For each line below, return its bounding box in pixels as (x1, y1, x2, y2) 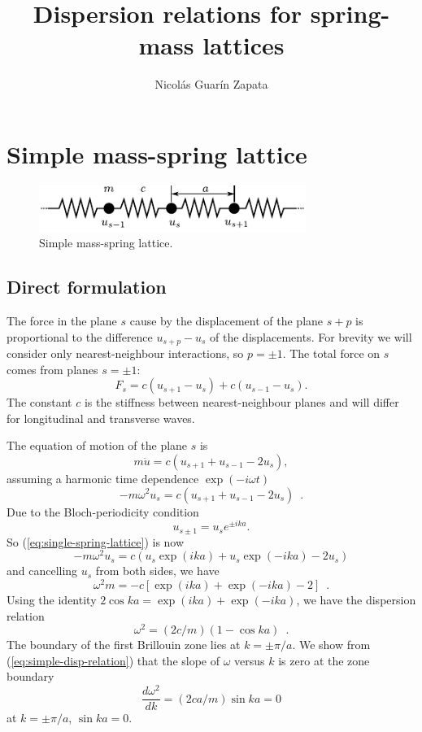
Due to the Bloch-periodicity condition (7, 503, 199, 520)
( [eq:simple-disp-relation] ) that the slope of (7, 651, 220, 669)
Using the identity (7, 591, 97, 608)
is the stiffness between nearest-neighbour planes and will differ (84, 394, 399, 411)
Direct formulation (7, 274, 167, 299)
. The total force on (282, 344, 381, 361)
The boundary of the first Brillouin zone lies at (7, 636, 241, 653)
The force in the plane (7, 312, 117, 329)
